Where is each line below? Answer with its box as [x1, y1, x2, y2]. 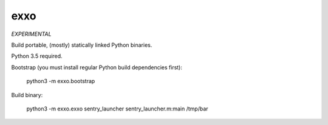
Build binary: [11, 91, 43, 98]
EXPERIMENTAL [11, 30, 52, 38]
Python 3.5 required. [11, 52, 63, 60]
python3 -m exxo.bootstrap [26, 78, 95, 85]
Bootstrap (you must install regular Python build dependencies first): [11, 64, 182, 71]
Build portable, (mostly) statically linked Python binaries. [11, 41, 152, 49]
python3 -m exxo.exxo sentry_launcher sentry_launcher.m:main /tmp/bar [26, 105, 209, 112]
